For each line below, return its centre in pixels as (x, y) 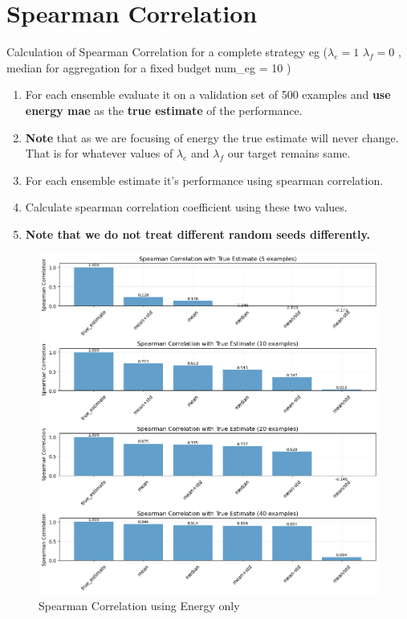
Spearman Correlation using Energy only (139, 606)
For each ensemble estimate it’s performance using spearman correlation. (204, 180)
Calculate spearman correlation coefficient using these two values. (186, 207)
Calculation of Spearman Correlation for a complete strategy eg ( (167, 52)
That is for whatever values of (99, 153)
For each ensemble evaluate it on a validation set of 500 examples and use (208, 94)
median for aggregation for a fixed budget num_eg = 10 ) (149, 67)
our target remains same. (289, 153)
